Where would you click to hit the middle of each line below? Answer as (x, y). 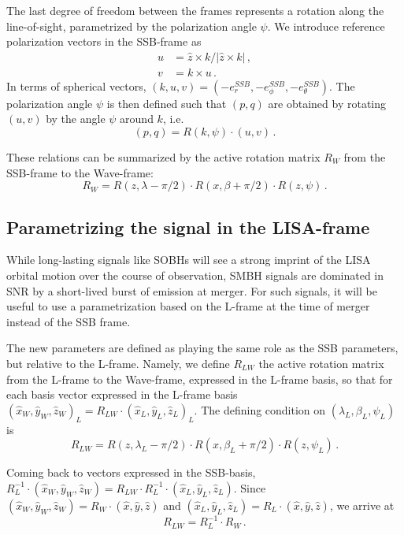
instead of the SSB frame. (69, 321)
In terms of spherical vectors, (76, 85)
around (137, 119)
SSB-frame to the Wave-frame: (80, 172)
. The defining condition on (260, 409)
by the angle (76, 119)
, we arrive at (362, 505)
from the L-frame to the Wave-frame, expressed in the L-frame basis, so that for (200, 379)
